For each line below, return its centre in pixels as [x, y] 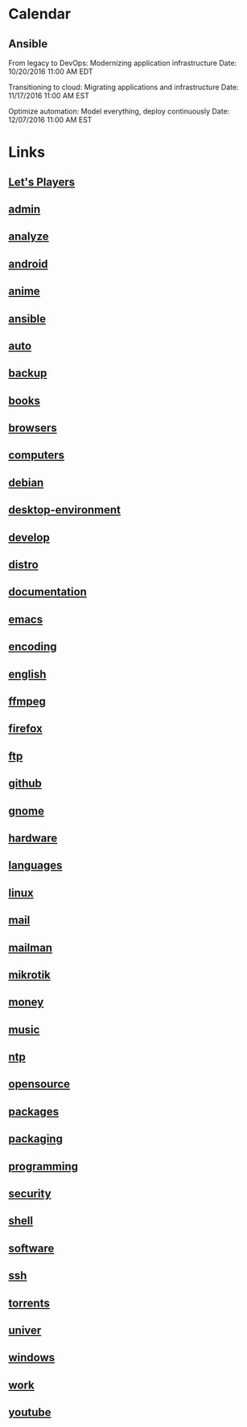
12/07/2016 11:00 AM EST [50, 120]
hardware [33, 838]
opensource [39, 1084]
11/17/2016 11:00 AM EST [49, 96]
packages [33, 1111]
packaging [35, 1139]
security [30, 1194]
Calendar [39, 14]
